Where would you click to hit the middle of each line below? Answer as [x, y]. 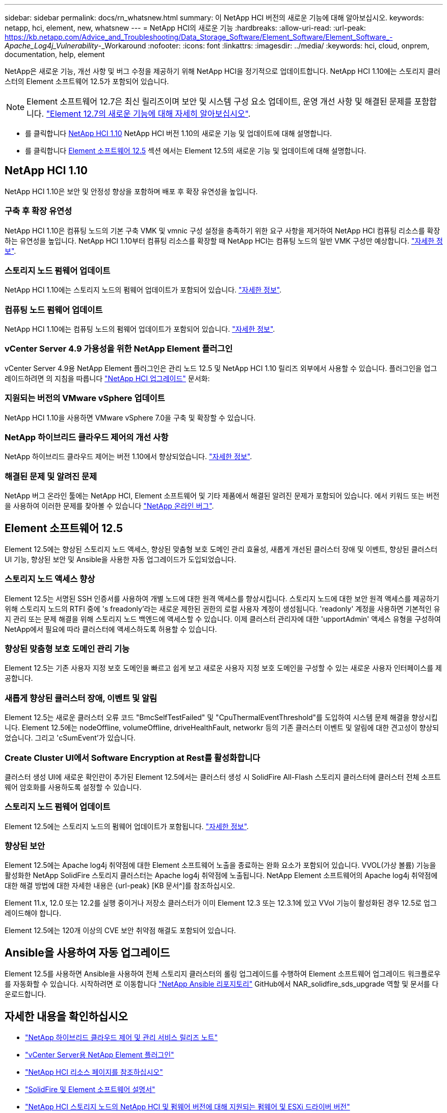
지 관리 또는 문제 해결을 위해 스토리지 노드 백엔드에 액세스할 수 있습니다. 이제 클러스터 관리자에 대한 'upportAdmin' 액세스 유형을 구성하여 [223, 619]
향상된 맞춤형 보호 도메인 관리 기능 [67, 649]
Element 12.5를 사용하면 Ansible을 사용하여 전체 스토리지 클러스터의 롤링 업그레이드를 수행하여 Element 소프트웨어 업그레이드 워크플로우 [223, 974]
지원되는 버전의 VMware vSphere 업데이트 [85, 398]
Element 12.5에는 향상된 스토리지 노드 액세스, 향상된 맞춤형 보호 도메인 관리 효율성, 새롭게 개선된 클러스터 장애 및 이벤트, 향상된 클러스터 [221, 549]
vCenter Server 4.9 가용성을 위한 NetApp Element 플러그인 [119, 349]
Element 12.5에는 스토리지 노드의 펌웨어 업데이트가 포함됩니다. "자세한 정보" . [127, 826]
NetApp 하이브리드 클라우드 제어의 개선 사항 [87, 437]
